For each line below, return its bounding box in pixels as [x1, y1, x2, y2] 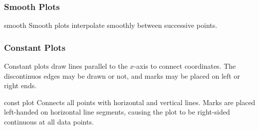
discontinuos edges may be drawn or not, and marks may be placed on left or [4, 70, 240, 81]
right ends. [4, 80, 37, 91]
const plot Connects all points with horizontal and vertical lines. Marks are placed [4, 97, 256, 107]
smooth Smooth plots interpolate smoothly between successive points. [4, 20, 218, 30]
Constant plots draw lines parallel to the [4, 61, 128, 71]
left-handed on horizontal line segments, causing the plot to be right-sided [4, 107, 230, 117]
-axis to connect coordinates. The [134, 61, 236, 71]
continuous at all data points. [4, 117, 94, 127]
